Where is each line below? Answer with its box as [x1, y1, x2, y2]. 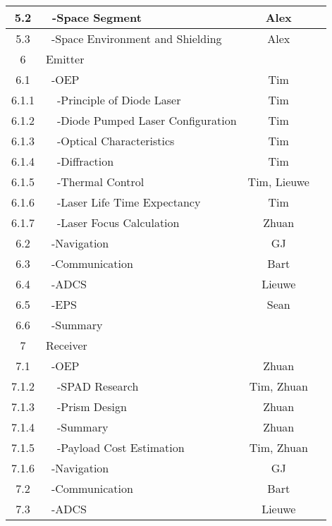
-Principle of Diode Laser [56, 92, 181, 108]
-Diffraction [56, 153, 114, 169]
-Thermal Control [56, 173, 145, 190]
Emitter [45, 51, 85, 67]
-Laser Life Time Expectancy [56, 194, 201, 210]
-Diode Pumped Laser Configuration [56, 112, 237, 128]
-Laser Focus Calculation [56, 214, 180, 231]
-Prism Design [56, 398, 127, 415]
